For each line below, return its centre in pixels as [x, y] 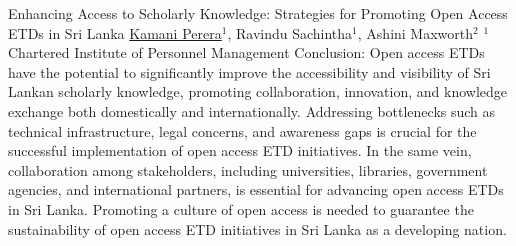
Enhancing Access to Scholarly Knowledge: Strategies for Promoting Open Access [258, 13]
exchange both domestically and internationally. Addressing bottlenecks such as [252, 110]
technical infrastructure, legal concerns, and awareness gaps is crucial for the [242, 130]
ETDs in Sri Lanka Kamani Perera [115, 32]
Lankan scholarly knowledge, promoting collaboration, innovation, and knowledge [258, 91]
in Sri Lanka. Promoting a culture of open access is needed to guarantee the [241, 208]
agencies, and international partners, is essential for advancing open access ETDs [256, 189]
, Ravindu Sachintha [290, 32]
